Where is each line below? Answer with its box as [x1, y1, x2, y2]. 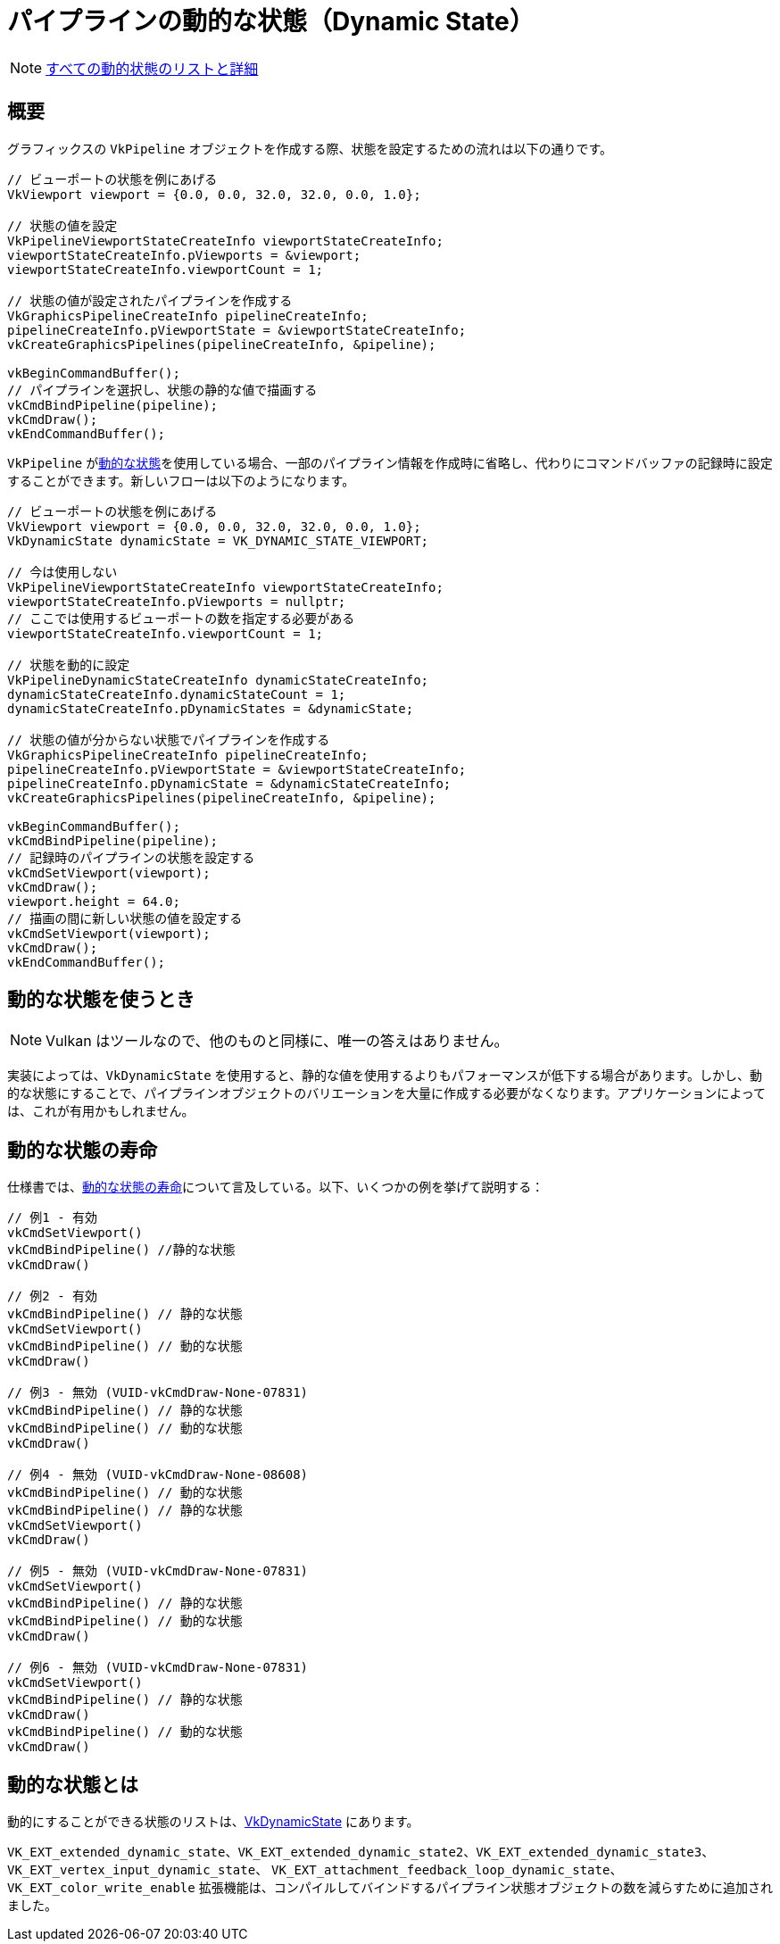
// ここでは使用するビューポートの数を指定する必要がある [7, 611, 355, 626]
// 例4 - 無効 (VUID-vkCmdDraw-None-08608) [7, 1467, 309, 1483]
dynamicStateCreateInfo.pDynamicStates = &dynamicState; [7, 701, 414, 716]
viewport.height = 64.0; [7, 893, 180, 909]
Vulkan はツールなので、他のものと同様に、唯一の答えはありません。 [46, 1032, 509, 1051]
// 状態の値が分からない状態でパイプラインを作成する [7, 732, 330, 747]
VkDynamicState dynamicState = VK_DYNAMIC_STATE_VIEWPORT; [7, 533, 429, 548]
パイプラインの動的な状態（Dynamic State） [7, 6, 535, 37]
